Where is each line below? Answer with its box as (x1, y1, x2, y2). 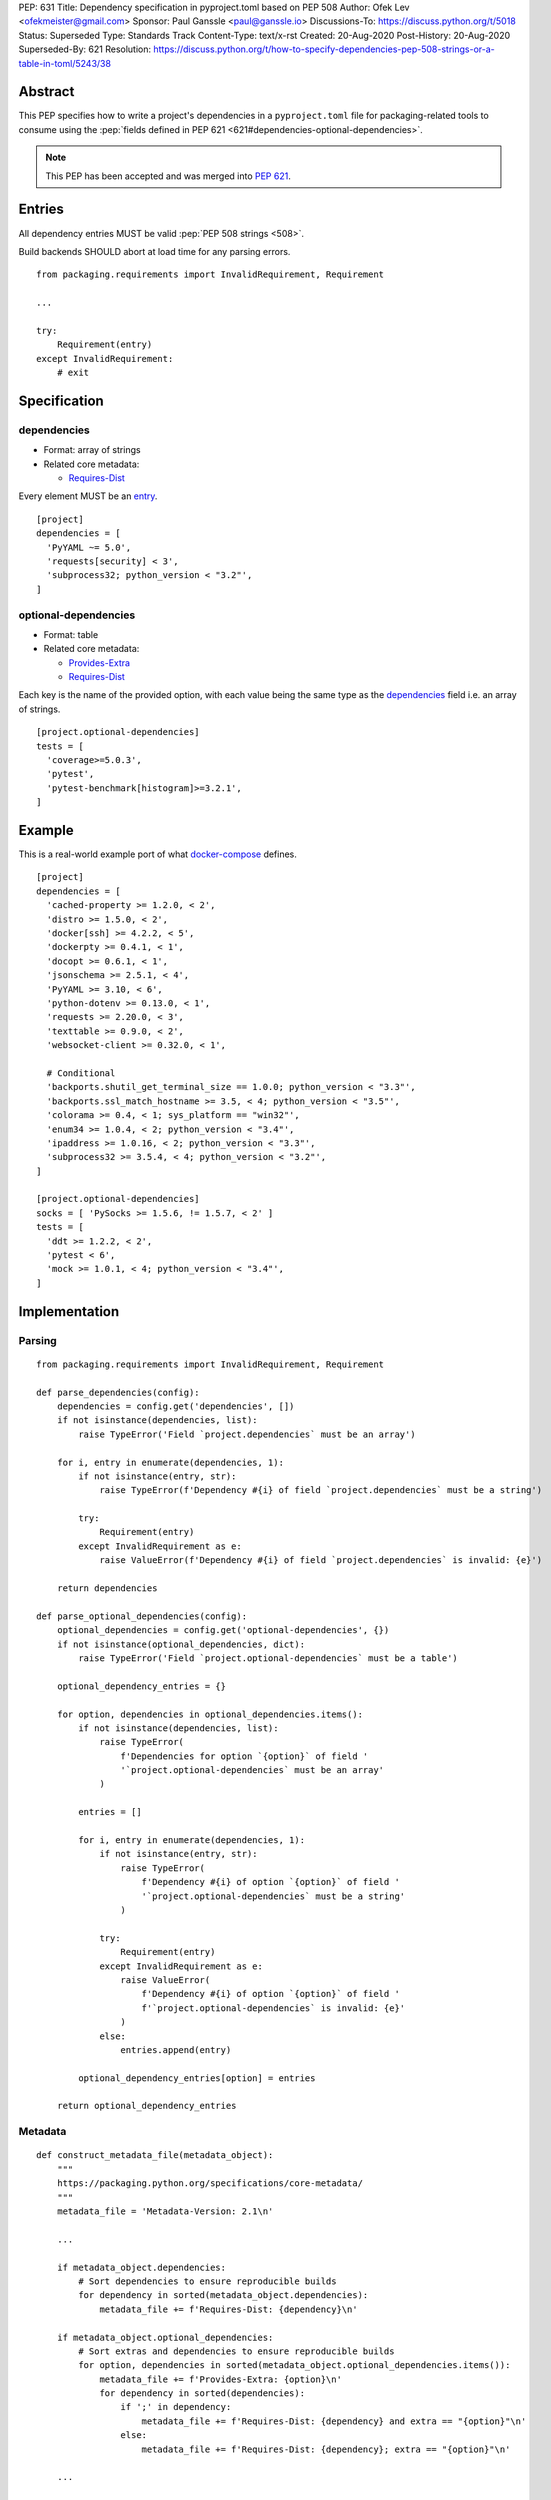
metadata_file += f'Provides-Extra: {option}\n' (99, 2373, 342, 2385)
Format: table (43, 628, 99, 640)
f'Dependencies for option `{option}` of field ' (120, 1750, 369, 1762)
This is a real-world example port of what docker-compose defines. (18, 848, 297, 860)
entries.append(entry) (120, 2044, 232, 2055)
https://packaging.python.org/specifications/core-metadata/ (56, 2178, 364, 2189)
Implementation (18, 1303, 120, 1320)
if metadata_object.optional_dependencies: (56, 2331, 274, 2343)
